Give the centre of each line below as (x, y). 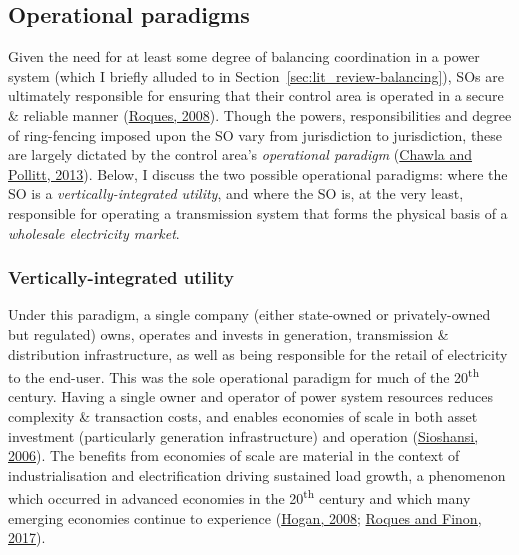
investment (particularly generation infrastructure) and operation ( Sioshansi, (243, 435)
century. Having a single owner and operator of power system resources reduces (250, 396)
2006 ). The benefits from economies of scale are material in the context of (234, 455)
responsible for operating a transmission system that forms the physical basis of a (258, 212)
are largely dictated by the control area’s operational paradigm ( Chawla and (240, 154)
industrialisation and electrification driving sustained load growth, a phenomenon (257, 474)
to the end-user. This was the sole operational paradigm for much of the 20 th (244, 375)
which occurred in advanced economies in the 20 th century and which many (239, 497)
